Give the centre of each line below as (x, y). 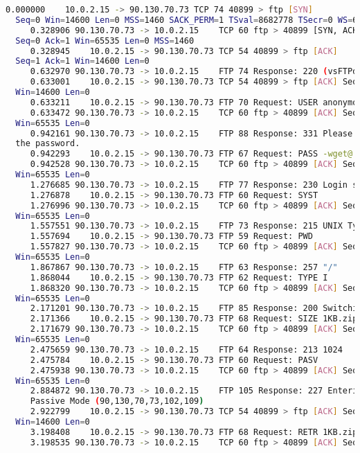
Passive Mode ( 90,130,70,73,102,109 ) (117, 401)
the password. (48, 144)
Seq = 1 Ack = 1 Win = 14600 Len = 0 (82, 61)
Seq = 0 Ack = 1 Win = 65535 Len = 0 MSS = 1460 (105, 41)
